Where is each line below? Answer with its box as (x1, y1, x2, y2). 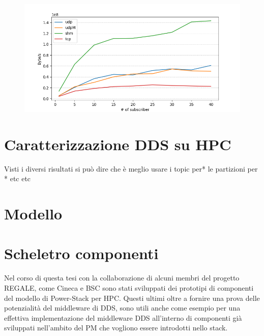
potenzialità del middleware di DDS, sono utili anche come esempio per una (4, 302, 241, 313)
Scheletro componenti (4, 243, 159, 264)
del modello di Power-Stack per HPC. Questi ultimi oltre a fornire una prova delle (4, 292, 260, 303)
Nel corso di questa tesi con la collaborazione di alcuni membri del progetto (4, 272, 240, 283)
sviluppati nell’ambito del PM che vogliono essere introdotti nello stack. (4, 322, 228, 333)
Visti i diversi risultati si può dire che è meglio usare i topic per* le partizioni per (4, 163, 258, 174)
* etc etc (4, 173, 31, 184)
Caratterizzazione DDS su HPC (4, 133, 231, 154)
